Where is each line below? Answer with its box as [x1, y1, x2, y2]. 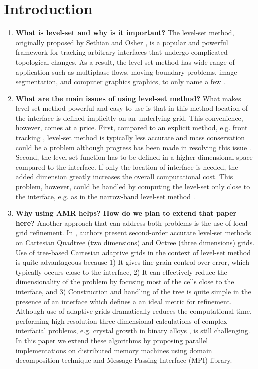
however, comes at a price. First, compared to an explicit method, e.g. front [15, 122, 248, 133]
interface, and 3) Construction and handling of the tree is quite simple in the [15, 286, 251, 296]
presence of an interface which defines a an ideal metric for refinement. [15, 296, 232, 306]
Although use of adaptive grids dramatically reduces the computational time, [15, 306, 252, 316]
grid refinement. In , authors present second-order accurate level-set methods [15, 227, 251, 238]
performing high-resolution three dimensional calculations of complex [15, 315, 227, 326]
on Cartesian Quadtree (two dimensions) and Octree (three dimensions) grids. [15, 237, 255, 247]
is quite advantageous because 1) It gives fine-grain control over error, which [15, 257, 249, 267]
